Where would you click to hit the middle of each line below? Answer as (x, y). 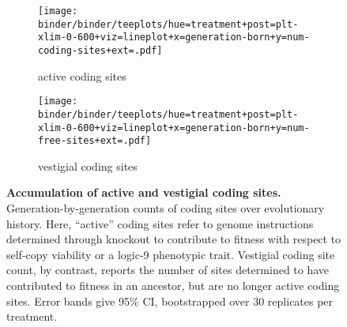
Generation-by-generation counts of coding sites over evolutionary (166, 208)
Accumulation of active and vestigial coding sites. (144, 192)
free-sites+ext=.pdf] (95, 141)
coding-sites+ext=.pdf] (100, 50)
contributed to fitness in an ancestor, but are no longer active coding (173, 285)
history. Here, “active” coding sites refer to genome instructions (160, 223)
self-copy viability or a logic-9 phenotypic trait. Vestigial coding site (171, 254)
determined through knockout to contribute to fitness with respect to (174, 239)
